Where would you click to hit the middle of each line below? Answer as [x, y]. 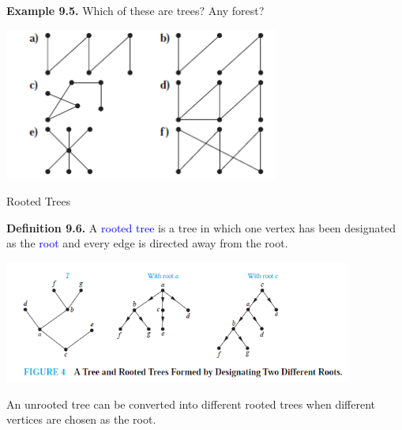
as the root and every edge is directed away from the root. [147, 243]
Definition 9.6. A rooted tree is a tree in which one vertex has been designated [201, 227]
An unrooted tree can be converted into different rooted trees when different [191, 404]
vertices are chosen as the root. [81, 419]
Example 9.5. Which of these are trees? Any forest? [135, 10]
